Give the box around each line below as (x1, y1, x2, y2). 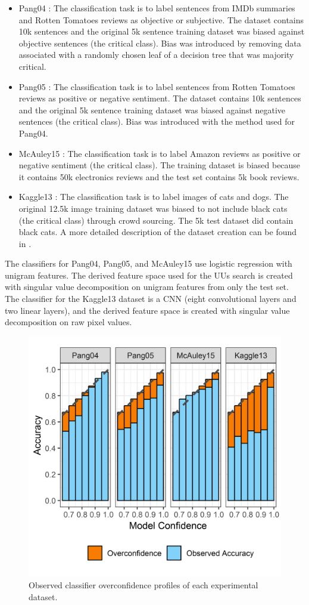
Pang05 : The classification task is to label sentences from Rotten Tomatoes (18, 80, 295, 92)
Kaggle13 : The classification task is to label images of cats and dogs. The (18, 190, 289, 203)
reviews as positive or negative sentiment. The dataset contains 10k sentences (18, 92, 301, 104)
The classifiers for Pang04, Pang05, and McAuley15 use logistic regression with (5, 257, 292, 270)
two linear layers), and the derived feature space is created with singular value (5, 304, 290, 316)
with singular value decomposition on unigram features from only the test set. (5, 280, 289, 293)
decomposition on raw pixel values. (5, 316, 132, 328)
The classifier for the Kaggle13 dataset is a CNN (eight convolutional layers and (5, 292, 296, 305)
